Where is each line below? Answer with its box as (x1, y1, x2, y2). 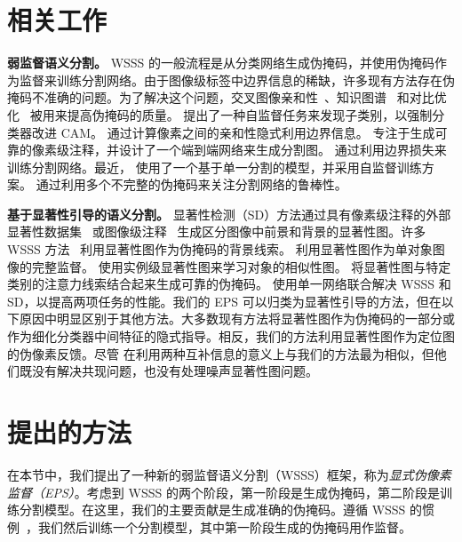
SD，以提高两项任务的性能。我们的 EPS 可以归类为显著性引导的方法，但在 (7, 291, 442, 310)
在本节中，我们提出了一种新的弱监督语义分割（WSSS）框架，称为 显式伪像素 (7, 465, 451, 483)
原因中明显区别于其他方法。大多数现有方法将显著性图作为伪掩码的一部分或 (19, 309, 455, 328)
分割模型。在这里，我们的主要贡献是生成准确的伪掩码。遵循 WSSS (19, 500, 406, 519)
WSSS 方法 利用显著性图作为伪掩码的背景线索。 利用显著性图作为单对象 (7, 240, 433, 259)
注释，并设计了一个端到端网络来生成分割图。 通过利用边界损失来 (68, 140, 447, 159)
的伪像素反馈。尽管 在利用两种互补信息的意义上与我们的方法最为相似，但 (7, 344, 434, 363)
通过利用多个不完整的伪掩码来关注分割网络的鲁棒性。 (36, 175, 347, 194)
